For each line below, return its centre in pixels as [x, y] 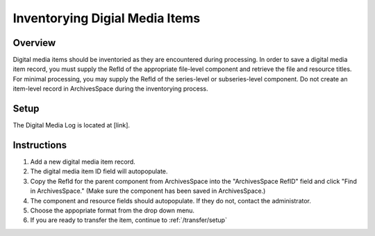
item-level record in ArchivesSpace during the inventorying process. [110, 89]
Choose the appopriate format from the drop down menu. [112, 210]
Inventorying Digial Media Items [107, 18]
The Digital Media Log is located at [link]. [72, 125]
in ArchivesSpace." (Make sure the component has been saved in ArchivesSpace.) [148, 191]
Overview [34, 43]
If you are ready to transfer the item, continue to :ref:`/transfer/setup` [128, 220]
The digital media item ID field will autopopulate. [99, 171]
